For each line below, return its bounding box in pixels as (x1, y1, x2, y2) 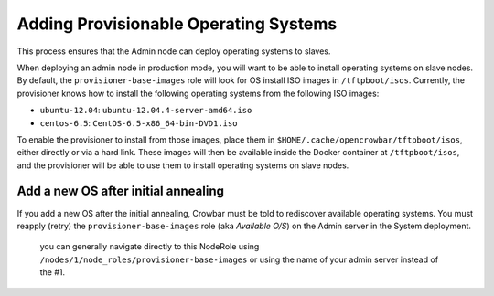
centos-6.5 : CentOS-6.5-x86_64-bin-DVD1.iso (39, 117, 238, 128)
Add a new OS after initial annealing (16, 184, 224, 199)
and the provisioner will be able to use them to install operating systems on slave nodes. (16, 160, 349, 171)
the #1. (39, 267, 66, 278)
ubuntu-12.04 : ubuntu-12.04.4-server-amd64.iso (39, 105, 252, 116)
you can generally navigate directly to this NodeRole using (39, 241, 260, 252)
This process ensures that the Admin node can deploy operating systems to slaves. (16, 46, 331, 57)
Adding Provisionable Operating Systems (16, 14, 338, 34)
